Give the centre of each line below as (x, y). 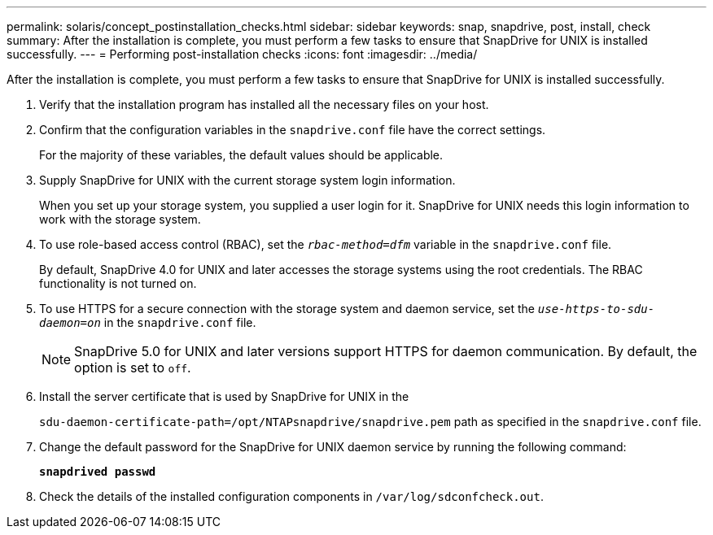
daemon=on (70, 323)
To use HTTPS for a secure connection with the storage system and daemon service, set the (287, 309)
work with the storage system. (120, 219)
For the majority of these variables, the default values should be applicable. (241, 155)
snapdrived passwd (98, 472)
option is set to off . (133, 368)
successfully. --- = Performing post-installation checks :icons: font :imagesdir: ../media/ (242, 54)
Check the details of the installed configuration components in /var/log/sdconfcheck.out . (291, 496)
